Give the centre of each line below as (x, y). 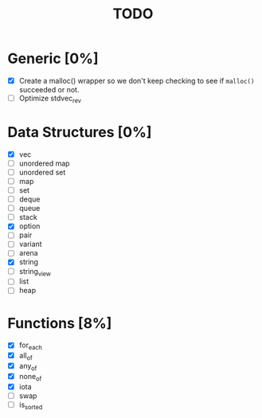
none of (30, 377)
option (29, 226)
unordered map (44, 163)
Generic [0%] (53, 59)
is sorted (31, 405)
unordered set (42, 172)
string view (35, 272)
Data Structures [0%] (80, 132)
